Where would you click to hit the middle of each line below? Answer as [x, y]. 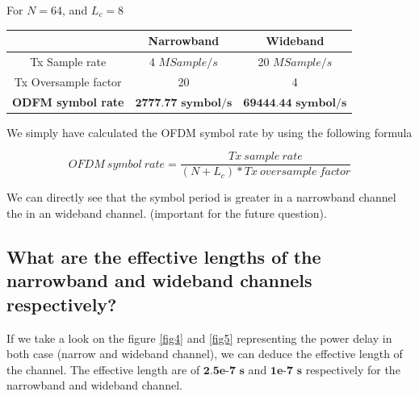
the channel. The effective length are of [103, 369]
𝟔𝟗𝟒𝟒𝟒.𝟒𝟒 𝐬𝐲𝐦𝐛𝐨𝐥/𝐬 [295, 103]
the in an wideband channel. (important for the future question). [167, 213]
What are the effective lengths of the [164, 256]
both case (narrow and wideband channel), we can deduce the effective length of [205, 354]
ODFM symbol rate [68, 101]
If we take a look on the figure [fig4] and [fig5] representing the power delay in [199, 338]
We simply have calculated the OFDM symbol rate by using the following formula [209, 132]
